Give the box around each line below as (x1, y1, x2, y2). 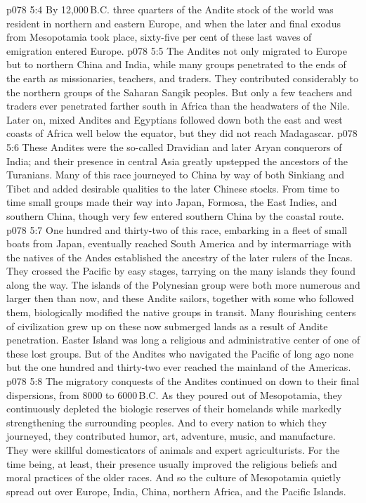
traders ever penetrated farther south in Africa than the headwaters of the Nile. (6, 98, 350, 113)
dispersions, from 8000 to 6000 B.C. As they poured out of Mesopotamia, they (6, 387, 343, 402)
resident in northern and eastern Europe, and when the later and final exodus (6, 15, 341, 30)
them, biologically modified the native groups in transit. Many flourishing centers (6, 305, 356, 320)
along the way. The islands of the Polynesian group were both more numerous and (6, 277, 360, 292)
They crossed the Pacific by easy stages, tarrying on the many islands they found (6, 263, 356, 278)
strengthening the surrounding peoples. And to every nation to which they (6, 414, 327, 429)
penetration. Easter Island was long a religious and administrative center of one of (6, 332, 360, 347)
